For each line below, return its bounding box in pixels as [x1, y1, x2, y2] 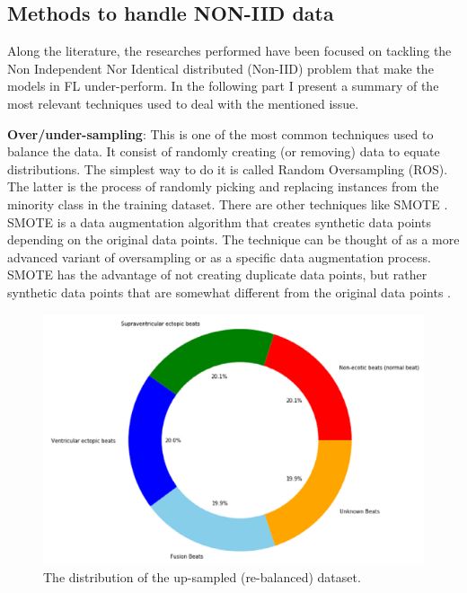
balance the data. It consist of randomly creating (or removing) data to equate [7, 142, 440, 161]
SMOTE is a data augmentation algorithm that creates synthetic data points [7, 212, 431, 231]
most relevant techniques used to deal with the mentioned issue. [7, 93, 359, 112]
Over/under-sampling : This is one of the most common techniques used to [7, 124, 434, 143]
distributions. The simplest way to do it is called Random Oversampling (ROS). [7, 159, 448, 178]
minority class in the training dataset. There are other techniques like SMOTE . [7, 194, 448, 213]
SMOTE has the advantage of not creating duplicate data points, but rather [7, 265, 427, 284]
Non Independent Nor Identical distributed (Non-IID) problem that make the [7, 58, 434, 77]
